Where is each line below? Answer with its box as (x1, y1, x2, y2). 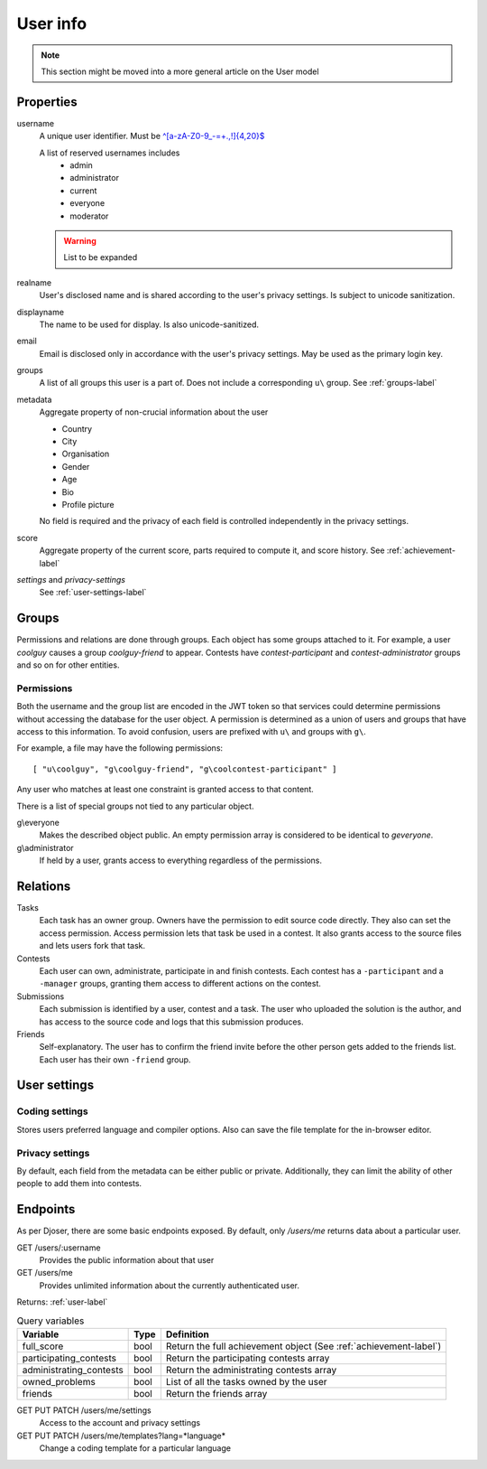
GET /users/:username (16, 1242, 101, 1253)
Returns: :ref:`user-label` (16, 1296, 108, 1307)
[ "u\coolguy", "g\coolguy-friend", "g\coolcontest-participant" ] (32, 763, 337, 774)
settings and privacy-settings (16, 574, 126, 585)
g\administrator (16, 842, 74, 853)
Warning (63, 235, 96, 246)
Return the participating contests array (165, 1352, 330, 1364)
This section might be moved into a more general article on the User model (41, 66, 319, 77)
